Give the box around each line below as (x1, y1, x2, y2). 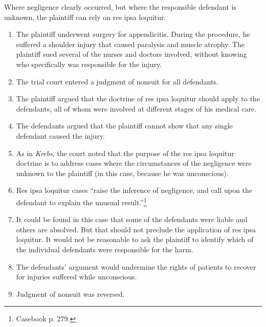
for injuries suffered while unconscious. (16, 271, 137, 282)
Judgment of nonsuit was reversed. (16, 288, 125, 299)
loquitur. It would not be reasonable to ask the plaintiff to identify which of (16, 234, 254, 245)
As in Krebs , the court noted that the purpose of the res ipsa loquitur (16, 147, 234, 158)
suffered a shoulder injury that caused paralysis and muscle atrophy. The (16, 38, 245, 49)
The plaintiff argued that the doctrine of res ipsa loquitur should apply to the (16, 93, 260, 104)
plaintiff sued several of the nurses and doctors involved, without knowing (16, 49, 247, 59)
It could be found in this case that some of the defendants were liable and (16, 214, 248, 225)
